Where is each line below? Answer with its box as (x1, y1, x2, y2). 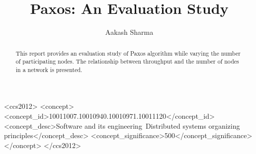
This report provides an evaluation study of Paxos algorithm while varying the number (15, 49, 241, 57)
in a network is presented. (15, 65, 83, 74)
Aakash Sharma (105, 27, 154, 37)
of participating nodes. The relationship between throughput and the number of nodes (15, 57, 239, 66)
